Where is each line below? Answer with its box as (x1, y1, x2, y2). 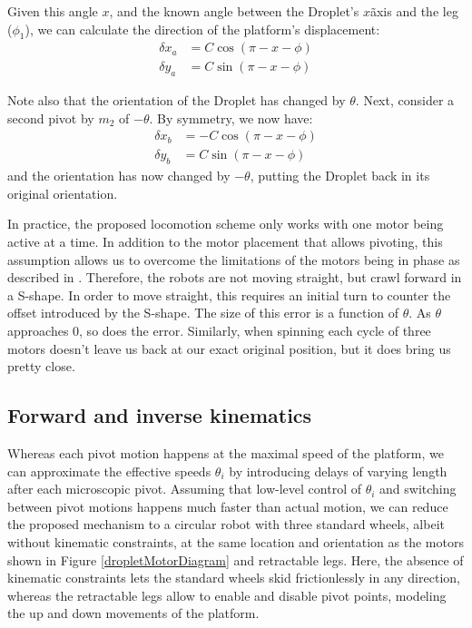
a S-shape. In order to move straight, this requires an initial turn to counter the (7, 285, 451, 304)
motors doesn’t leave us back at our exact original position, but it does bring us (7, 339, 451, 358)
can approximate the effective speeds (7, 461, 211, 480)
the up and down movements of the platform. (7, 603, 260, 623)
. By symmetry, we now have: (149, 108, 313, 127)
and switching (379, 479, 457, 498)
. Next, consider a (355, 91, 455, 110)
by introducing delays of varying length (229, 461, 447, 480)
